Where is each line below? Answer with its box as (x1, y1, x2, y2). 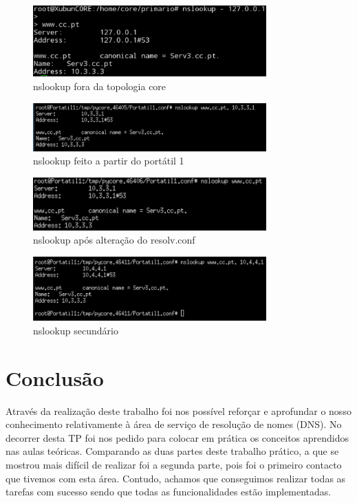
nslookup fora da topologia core (33, 79, 166, 94)
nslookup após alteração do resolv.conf (33, 233, 195, 247)
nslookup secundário (33, 323, 118, 337)
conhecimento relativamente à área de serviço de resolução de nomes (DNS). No (6, 417, 342, 431)
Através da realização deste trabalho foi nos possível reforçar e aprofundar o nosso (6, 403, 351, 418)
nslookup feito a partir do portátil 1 (33, 153, 184, 168)
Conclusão (6, 363, 104, 392)
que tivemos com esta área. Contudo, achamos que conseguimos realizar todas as (6, 471, 346, 485)
